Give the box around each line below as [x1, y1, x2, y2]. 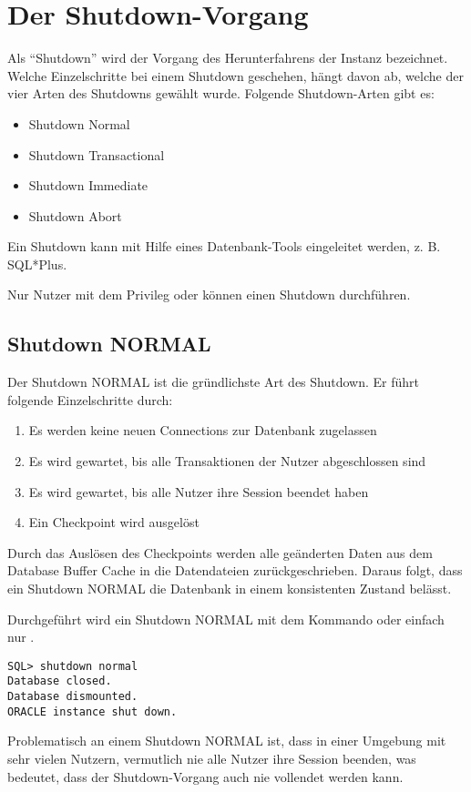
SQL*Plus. [7, 254, 67, 273]
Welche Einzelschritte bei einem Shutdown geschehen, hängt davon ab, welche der [7, 66, 464, 85]
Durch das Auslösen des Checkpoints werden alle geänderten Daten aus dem [7, 543, 433, 562]
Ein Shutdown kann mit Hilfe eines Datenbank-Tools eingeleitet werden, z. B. [7, 237, 441, 256]
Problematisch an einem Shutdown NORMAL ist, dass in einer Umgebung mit [7, 731, 446, 750]
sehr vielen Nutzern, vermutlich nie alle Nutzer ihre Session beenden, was [7, 749, 416, 768]
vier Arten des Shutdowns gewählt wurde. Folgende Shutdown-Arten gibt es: [7, 84, 435, 103]
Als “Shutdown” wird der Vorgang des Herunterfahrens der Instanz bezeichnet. [7, 48, 448, 67]
